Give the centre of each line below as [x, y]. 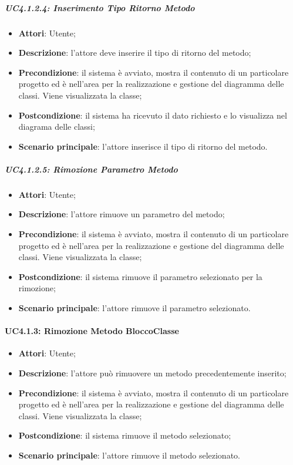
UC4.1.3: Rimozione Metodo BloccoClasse [92, 331]
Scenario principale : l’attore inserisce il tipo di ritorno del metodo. [143, 146]
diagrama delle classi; [57, 127]
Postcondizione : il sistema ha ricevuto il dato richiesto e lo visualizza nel [153, 115]
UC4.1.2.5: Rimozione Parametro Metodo [91, 169]
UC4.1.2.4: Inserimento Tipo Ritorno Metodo [100, 7]
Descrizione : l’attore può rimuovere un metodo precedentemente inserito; [152, 373]
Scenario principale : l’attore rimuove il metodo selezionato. [129, 455]
